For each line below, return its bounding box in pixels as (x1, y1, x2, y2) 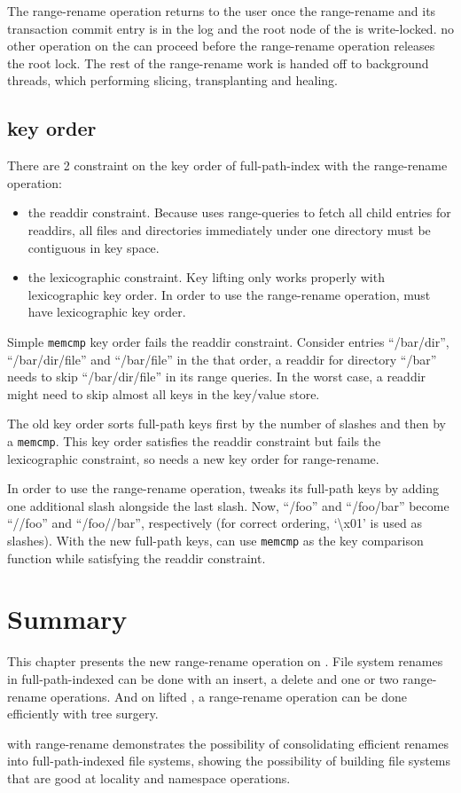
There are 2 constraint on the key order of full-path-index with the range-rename (7, 156, 448, 175)
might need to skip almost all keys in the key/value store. (7, 384, 320, 403)
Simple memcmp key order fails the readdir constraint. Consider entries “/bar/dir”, (7, 332, 449, 350)
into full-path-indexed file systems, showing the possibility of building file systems (7, 751, 451, 770)
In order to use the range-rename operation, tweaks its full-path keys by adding (7, 479, 440, 498)
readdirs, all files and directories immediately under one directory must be (27, 220, 431, 239)
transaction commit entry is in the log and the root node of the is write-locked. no (7, 19, 454, 37)
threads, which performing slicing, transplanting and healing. (7, 71, 339, 90)
